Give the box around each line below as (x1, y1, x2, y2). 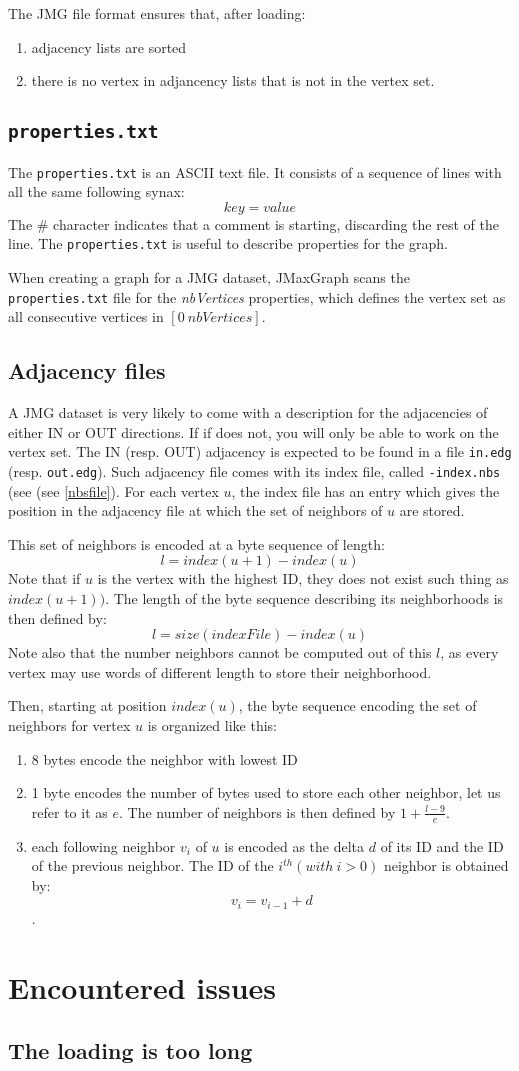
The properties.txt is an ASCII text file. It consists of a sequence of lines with (8, 161, 502, 182)
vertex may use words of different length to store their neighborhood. (8, 661, 432, 682)
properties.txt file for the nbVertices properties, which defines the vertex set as (8, 286, 506, 307)
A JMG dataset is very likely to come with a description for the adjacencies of (8, 402, 488, 423)
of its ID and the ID (380, 835, 504, 856)
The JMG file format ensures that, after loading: (8, 3, 306, 23)
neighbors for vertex (8, 714, 131, 735)
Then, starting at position (8, 695, 167, 716)
